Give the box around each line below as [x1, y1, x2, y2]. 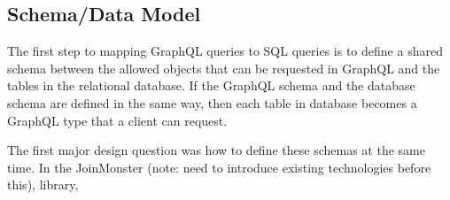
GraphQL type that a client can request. [7, 111, 228, 129]
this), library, [7, 175, 79, 194]
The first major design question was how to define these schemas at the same [7, 141, 425, 159]
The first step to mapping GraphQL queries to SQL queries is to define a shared [7, 42, 443, 60]
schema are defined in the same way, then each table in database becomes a [7, 93, 417, 112]
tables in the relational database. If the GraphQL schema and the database [7, 76, 415, 95]
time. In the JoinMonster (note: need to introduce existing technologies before [7, 158, 431, 176]
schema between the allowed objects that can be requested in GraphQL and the [7, 58, 440, 77]
